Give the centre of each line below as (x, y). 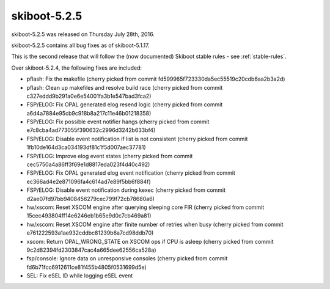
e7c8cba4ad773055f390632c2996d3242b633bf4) (91, 130)
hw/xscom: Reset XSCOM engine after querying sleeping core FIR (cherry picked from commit (145, 207)
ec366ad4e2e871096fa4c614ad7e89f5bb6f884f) (89, 181)
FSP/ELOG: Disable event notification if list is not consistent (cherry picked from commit (137, 139)
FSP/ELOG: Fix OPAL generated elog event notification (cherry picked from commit (131, 173)
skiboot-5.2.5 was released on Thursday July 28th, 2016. (83, 34)
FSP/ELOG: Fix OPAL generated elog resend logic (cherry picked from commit (125, 104)
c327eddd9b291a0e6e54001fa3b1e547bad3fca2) (89, 96)
